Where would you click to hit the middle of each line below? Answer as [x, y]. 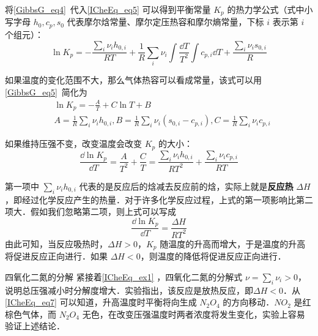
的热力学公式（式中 [266, 9]
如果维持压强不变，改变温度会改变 [73, 144]
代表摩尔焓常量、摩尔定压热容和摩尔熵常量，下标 [165, 22]
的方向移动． [249, 302]
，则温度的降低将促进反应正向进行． [213, 256]
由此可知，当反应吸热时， [56, 243]
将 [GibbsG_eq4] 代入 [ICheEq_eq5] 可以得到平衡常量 [108, 9]
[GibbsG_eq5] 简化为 [46, 91]
